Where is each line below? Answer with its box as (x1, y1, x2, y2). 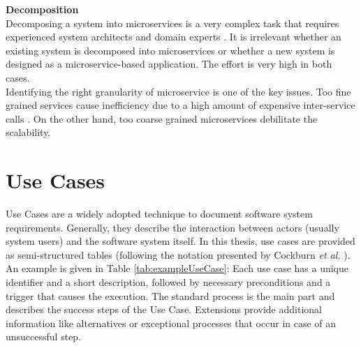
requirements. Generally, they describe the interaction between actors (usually (6, 220, 339, 234)
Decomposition (6, 2, 79, 16)
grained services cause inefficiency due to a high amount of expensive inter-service (6, 98, 355, 112)
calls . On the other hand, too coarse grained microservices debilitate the (6, 111, 318, 126)
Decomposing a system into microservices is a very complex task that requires (6, 15, 339, 30)
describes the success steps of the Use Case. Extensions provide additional (6, 302, 322, 317)
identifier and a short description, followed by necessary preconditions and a (6, 275, 331, 289)
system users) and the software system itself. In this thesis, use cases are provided (6, 234, 355, 248)
